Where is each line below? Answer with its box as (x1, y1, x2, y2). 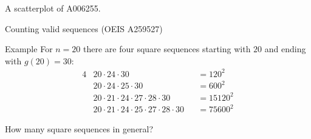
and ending (264, 42, 306, 55)
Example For (5, 42, 53, 55)
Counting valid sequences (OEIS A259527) (5, 22, 163, 35)
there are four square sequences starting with (83, 42, 251, 55)
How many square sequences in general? (5, 122, 154, 135)
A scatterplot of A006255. (5, 2, 101, 14)
